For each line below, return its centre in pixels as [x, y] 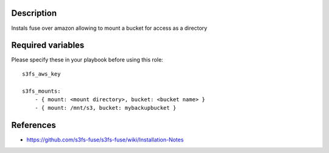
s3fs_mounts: [41, 91]
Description [34, 13]
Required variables [48, 45]
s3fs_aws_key [41, 74]
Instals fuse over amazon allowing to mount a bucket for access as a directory [109, 28]
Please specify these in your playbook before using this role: [87, 60]
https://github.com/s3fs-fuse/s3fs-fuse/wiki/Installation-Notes [105, 140]
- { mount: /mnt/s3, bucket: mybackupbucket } [105, 108]
